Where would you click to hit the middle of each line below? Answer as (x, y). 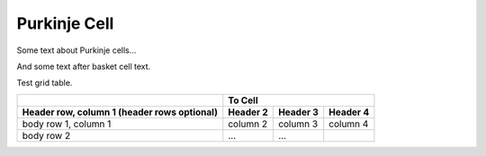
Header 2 (248, 112)
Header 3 (298, 112)
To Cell (243, 100)
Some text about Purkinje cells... (76, 50)
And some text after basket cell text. (84, 66)
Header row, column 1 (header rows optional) (120, 112)
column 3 (298, 124)
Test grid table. (45, 83)
